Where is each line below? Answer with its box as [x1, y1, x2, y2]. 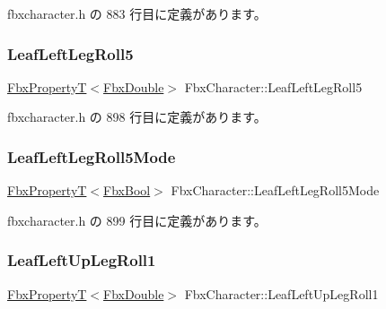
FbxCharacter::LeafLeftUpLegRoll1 [184, 284, 379, 303]
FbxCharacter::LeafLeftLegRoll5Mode [171, 181, 380, 200]
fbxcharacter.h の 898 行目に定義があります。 [7, 107, 267, 126]
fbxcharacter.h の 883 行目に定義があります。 [7, 4, 267, 22]
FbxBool [103, 181, 151, 200]
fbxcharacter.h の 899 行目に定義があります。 [7, 210, 267, 229]
